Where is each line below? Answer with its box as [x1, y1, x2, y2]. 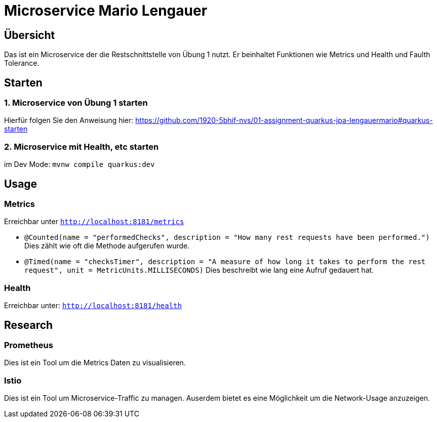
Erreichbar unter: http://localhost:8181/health [4, 301, 182, 310]
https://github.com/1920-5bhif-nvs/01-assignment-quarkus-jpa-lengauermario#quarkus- [135, 116, 433, 125]
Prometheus [4, 340, 53, 350]
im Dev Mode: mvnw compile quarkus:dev [4, 160, 155, 169]
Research [4, 318, 53, 331]
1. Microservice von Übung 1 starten [4, 98, 148, 108]
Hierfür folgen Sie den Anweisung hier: [4, 116, 134, 125]
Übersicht [4, 28, 55, 41]
